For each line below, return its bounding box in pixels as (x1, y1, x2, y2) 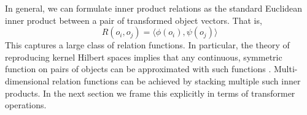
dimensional (5, 74, 50, 87)
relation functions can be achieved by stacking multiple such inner (52, 74, 301, 87)
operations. (5, 98, 47, 111)
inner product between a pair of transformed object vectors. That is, (5, 13, 262, 26)
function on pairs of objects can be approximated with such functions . (5, 62, 271, 75)
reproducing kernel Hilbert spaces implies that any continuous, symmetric (5, 50, 282, 63)
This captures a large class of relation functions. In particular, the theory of (5, 39, 290, 51)
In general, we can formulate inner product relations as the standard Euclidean (5, 2, 303, 14)
